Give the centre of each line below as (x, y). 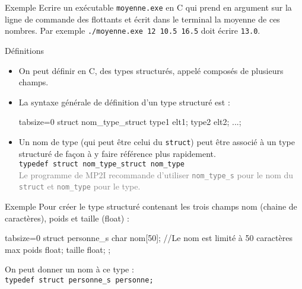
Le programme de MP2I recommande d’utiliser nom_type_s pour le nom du (156, 174)
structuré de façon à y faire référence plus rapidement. (117, 153)
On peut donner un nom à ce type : (69, 269)
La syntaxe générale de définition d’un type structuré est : (124, 102)
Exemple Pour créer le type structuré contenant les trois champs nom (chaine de (151, 206)
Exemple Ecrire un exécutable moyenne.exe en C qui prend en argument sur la (148, 7)
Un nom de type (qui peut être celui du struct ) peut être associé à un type (157, 141)
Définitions (25, 50)
